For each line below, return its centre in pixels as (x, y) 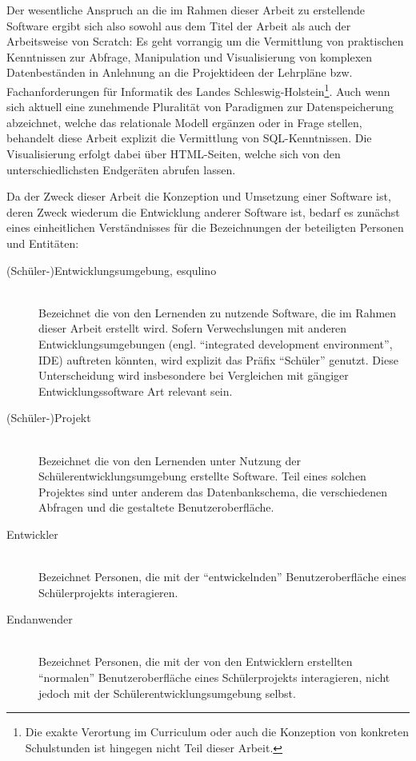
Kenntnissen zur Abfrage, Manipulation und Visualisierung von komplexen (190, 56)
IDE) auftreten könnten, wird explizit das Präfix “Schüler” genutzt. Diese (218, 359)
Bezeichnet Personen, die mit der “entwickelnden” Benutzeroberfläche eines (222, 577)
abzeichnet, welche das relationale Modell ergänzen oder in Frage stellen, (184, 122)
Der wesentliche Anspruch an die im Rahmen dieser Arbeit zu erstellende (186, 10)
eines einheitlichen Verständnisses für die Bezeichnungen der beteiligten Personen (205, 227)
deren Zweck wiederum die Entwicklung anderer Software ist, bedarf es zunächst (203, 211)
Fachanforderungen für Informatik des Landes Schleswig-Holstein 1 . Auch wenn (198, 90)
